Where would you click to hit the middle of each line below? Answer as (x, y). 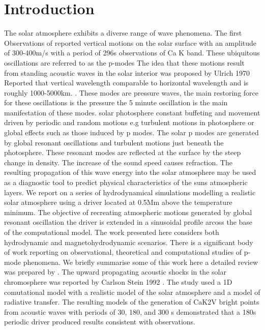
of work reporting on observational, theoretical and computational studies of (123, 252)
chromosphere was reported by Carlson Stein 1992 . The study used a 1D (118, 281)
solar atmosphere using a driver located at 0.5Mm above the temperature (118, 202)
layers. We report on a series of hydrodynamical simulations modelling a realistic (130, 192)
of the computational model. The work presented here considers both (112, 232)
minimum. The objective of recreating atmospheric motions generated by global (128, 212)
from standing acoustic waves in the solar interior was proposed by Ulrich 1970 (127, 72)
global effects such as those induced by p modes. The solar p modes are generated (131, 132)
